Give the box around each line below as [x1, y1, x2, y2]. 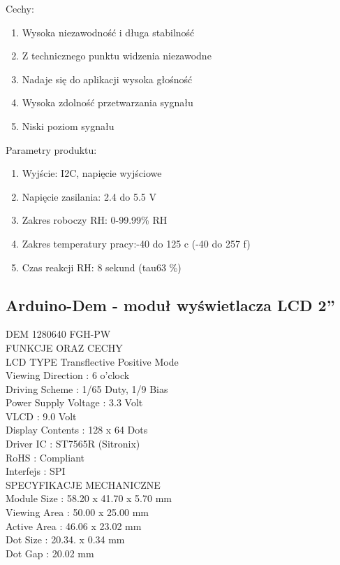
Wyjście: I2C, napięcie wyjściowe [22, 166, 162, 180]
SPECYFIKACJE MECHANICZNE [6, 477, 161, 492]
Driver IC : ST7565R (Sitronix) [6, 436, 140, 451]
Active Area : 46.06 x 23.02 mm [6, 518, 142, 533]
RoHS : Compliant [6, 450, 84, 464]
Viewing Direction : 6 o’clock [6, 368, 130, 382]
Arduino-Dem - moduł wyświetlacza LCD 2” [6, 294, 335, 315]
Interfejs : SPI [6, 464, 66, 478]
